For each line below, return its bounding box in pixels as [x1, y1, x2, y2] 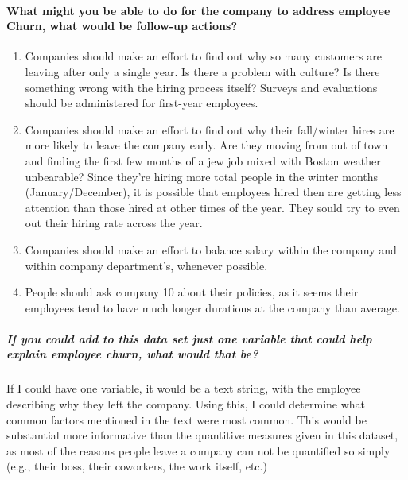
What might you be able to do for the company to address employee [6, 2, 391, 18]
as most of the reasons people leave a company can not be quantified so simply [6, 442, 391, 459]
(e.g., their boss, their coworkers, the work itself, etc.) [6, 458, 267, 474]
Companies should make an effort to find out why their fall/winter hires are [25, 121, 394, 137]
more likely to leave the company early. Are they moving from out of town [25, 137, 388, 153]
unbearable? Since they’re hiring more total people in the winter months [25, 168, 379, 184]
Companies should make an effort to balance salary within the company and [25, 241, 397, 257]
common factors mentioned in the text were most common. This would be [6, 411, 367, 428]
